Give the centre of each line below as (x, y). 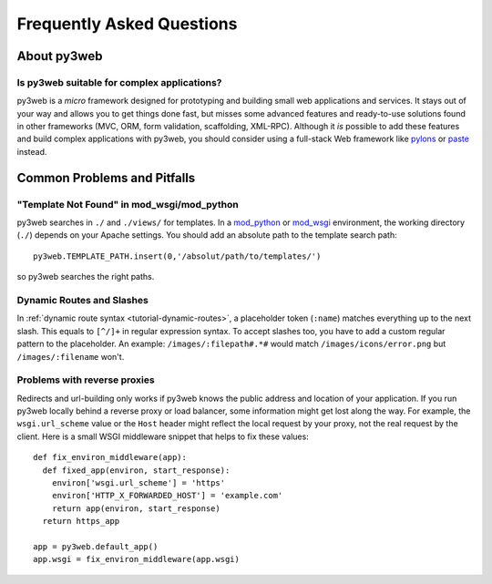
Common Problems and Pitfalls (106, 178)
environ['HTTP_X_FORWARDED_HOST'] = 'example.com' (167, 496)
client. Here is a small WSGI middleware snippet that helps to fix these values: (163, 436)
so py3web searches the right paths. (86, 277)
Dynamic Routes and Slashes (83, 300)
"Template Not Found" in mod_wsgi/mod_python (128, 204)
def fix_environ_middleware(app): (110, 457)
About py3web (60, 56)
